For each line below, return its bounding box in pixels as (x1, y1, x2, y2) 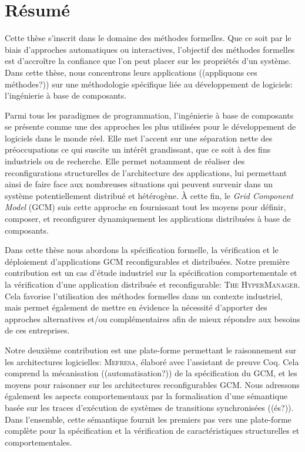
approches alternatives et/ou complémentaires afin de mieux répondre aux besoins (5, 312, 300, 325)
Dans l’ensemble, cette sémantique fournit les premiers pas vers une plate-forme (5, 413, 291, 425)
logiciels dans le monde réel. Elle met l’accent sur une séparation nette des (5, 131, 273, 144)
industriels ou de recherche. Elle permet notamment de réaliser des (5, 155, 245, 167)
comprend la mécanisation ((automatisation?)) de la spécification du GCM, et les (5, 367, 297, 379)
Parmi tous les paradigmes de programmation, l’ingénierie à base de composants (5, 109, 294, 121)
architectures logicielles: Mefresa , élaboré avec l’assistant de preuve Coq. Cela (16, 355, 299, 367)
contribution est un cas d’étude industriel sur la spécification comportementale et (5, 267, 297, 279)
